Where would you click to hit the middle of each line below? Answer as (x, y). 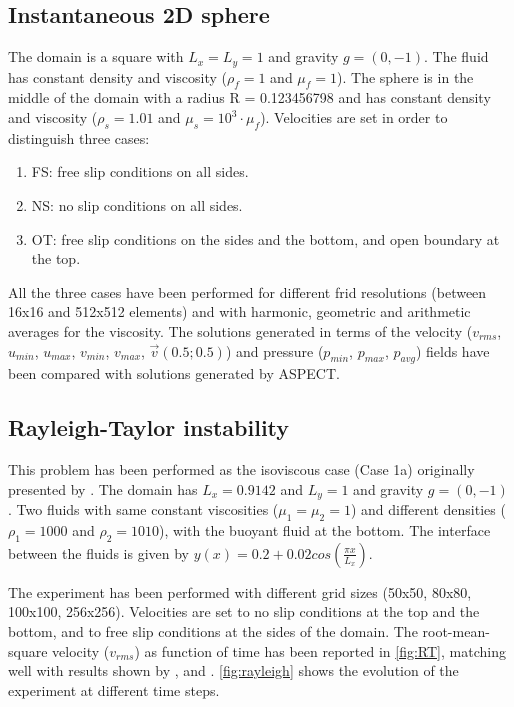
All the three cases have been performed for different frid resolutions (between (247, 291)
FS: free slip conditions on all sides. (140, 171)
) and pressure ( (274, 350)
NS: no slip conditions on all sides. (137, 205)
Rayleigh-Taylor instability (149, 427)
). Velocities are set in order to (354, 117)
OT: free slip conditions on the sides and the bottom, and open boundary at (265, 238)
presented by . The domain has (103, 488)
